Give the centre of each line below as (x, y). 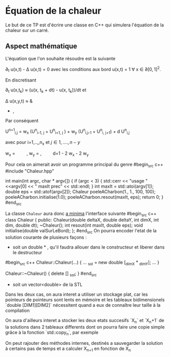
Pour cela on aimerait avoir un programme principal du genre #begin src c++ (84, 165)
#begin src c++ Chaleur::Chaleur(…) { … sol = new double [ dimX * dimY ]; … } (82, 263)
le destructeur (27, 253)
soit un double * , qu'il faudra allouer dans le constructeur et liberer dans (89, 247)
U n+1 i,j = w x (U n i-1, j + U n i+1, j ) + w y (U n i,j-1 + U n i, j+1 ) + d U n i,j (67, 131)
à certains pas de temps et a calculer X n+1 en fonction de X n (68, 349)
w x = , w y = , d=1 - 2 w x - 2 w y (47, 154)
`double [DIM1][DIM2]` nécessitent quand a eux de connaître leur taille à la (83, 305)
